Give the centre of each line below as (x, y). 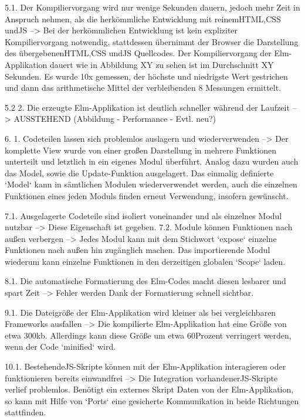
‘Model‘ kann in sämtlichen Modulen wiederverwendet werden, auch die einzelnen (151, 184)
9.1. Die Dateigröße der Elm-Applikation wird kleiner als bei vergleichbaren (140, 312)
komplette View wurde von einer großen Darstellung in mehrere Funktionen (141, 150)
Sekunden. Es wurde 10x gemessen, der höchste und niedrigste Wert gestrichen (146, 76)
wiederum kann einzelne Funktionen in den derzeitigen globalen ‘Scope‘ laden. (145, 261)
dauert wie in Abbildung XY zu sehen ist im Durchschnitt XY (162, 64)
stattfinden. (26, 412)
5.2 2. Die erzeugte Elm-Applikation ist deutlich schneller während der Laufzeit (147, 107)
